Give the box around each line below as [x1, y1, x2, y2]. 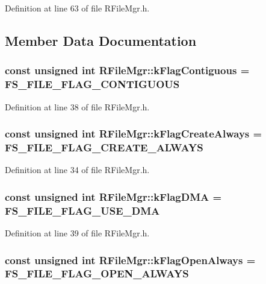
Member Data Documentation [5, 31, 197, 49]
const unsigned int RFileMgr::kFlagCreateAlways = [5, 126, 262, 141]
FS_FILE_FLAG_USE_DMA [5, 203, 160, 218]
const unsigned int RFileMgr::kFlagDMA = [5, 189, 222, 204]
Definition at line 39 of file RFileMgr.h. [5, 226, 150, 239]
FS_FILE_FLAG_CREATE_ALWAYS [5, 139, 203, 154]
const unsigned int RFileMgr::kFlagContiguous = [5, 63, 250, 78]
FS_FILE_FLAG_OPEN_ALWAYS [5, 266, 189, 281]
